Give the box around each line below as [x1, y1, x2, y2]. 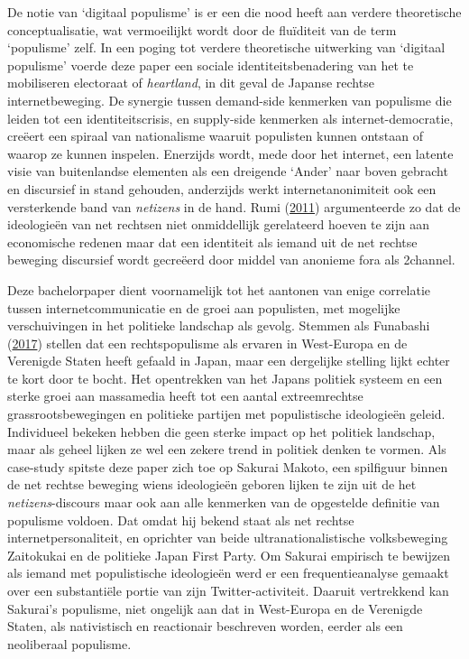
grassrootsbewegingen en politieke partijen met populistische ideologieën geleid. [7, 404, 446, 423]
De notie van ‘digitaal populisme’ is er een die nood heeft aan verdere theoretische [7, 3, 462, 21]
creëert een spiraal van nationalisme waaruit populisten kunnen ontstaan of [7, 126, 423, 145]
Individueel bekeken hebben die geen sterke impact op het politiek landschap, [7, 422, 436, 441]
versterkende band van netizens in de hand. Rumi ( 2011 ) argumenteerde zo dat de [7, 197, 461, 216]
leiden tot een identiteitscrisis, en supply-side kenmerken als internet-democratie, [7, 108, 454, 127]
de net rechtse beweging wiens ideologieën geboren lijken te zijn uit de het [7, 475, 417, 494]
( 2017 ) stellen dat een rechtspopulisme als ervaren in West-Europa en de [7, 333, 408, 352]
